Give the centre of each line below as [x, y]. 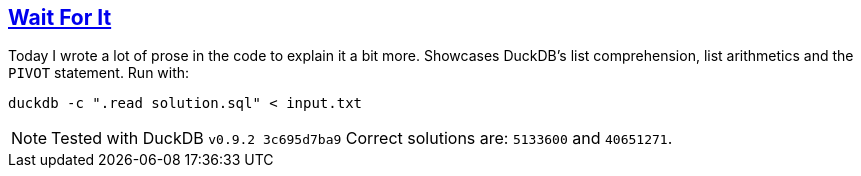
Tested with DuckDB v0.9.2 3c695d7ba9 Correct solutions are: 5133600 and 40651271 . [362, 138]
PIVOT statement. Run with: [99, 73]
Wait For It [60, 17]
